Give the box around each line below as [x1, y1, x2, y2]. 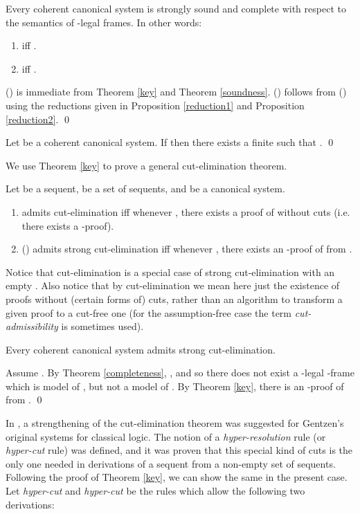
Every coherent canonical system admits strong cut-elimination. [6, 342, 276, 356]
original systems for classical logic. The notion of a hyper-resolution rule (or [6, 429, 326, 443]
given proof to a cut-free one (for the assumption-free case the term [6, 305, 291, 320]
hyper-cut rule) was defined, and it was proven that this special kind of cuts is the [6, 443, 353, 457]
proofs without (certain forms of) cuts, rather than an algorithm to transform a [6, 291, 343, 306]
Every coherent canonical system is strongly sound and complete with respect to [6, 1, 346, 15]
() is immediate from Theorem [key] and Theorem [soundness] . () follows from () [6, 84, 347, 99]
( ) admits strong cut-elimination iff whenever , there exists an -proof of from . [21, 241, 352, 256]
